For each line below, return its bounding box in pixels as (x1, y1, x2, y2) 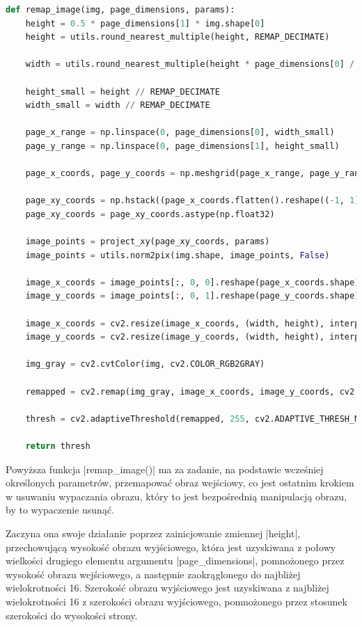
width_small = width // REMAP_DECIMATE (25, 100, 210, 111)
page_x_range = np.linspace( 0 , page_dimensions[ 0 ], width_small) (25, 127, 335, 138)
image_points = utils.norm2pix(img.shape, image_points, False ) (25, 250, 330, 260)
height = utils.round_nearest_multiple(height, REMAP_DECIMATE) (25, 32, 330, 42)
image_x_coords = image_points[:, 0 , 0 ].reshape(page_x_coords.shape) (25, 277, 360, 287)
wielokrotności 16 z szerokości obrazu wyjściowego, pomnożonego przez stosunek (6, 594, 347, 608)
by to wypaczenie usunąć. (6, 502, 115, 517)
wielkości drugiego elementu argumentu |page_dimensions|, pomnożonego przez (6, 553, 345, 568)
